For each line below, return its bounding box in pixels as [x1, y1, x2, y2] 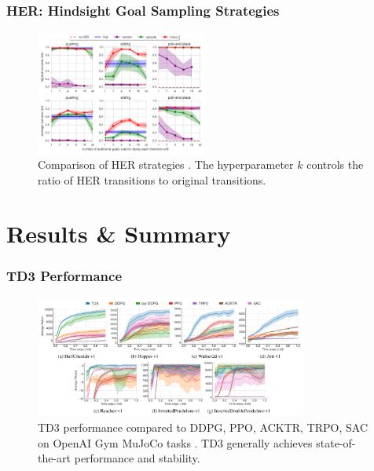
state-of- [316, 434, 356, 451]
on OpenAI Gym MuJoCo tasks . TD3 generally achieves [38, 434, 313, 451]
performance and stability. [74, 450, 200, 466]
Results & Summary [6, 217, 231, 250]
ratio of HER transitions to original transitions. [38, 171, 266, 188]
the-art [38, 450, 71, 466]
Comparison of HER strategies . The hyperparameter [38, 155, 294, 172]
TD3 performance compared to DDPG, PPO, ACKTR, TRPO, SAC [38, 419, 368, 435]
